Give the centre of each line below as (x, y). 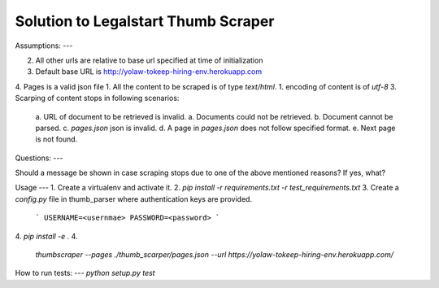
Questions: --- (39, 158)
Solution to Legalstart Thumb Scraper (145, 21)
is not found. (57, 139)
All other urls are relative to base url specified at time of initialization (149, 60)
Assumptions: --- (44, 46)
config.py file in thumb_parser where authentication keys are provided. (133, 199)
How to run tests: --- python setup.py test (85, 273)
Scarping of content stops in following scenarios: (97, 98)
